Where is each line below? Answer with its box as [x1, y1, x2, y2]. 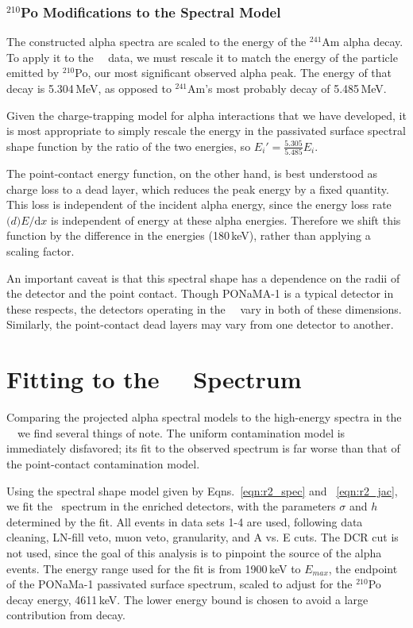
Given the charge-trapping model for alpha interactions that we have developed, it [6, 106, 407, 123]
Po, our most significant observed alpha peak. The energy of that [75, 64, 392, 81]
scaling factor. [6, 243, 75, 260]
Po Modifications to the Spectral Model [21, 2, 281, 21]
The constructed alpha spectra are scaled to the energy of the [6, 33, 307, 50]
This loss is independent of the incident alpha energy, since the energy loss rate [6, 196, 392, 213]
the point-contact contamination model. [6, 455, 200, 472]
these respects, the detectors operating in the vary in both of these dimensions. [6, 300, 402, 317]
